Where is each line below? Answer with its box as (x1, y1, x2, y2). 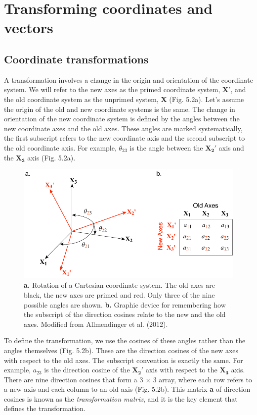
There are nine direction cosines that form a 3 (4, 374, 143, 384)
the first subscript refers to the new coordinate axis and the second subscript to (4, 133, 245, 143)
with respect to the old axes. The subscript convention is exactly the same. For (4, 355, 243, 365)
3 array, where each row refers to (153, 374, 252, 384)
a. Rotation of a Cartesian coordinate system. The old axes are (24, 280, 215, 290)
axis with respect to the (145, 364, 217, 375)
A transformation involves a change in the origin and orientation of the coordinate (4, 74, 253, 85)
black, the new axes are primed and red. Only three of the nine (24, 289, 215, 300)
